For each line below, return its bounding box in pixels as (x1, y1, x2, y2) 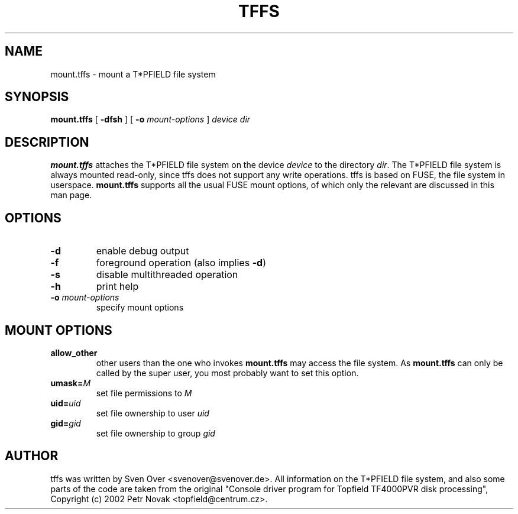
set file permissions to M (96, 387, 192, 398)
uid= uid (50, 397, 81, 408)
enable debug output (96, 245, 189, 257)
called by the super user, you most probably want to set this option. (96, 367, 359, 378)
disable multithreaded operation (96, 269, 238, 281)
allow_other (50, 347, 98, 358)
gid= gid (50, 418, 81, 428)
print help (96, 280, 139, 293)
